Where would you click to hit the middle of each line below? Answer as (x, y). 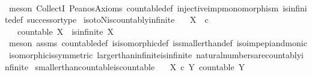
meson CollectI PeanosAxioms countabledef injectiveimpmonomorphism (144, 7)
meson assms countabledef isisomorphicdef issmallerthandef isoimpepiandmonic (158, 43)
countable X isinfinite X (65, 31)
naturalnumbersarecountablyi (250, 54)
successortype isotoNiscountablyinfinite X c (118, 19)
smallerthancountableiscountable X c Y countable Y (140, 66)
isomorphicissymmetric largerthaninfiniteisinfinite (100, 54)
